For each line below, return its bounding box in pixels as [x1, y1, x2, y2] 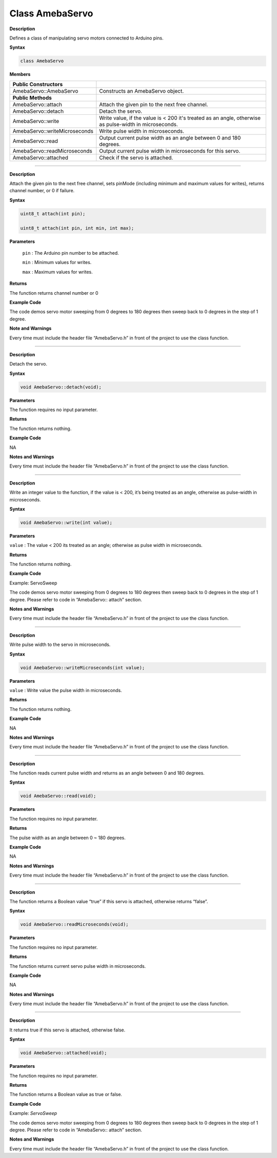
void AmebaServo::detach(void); [20, 384, 102, 390]
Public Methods [12, 94, 52, 101]
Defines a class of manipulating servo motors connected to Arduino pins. [9, 35, 164, 41]
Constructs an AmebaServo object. [99, 87, 184, 94]
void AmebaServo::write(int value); [20, 519, 113, 525]
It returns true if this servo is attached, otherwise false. [9, 1027, 126, 1033]
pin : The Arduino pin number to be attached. [22, 250, 119, 256]
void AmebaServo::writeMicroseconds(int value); [20, 664, 145, 671]
